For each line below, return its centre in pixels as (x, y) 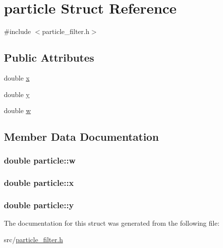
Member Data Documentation (82, 137)
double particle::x (39, 183)
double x (17, 77)
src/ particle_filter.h (34, 239)
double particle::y (39, 205)
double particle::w (40, 160)
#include (18, 31)
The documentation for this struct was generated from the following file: (112, 223)
